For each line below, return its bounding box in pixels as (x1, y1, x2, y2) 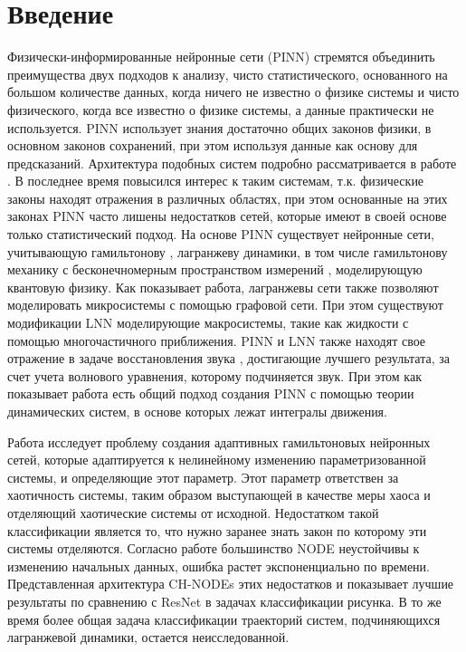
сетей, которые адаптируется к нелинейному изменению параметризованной (7, 450, 426, 469)
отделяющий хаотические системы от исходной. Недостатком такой (7, 503, 379, 522)
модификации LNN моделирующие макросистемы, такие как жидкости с (7, 313, 409, 332)
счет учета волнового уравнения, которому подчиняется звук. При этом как (7, 366, 422, 385)
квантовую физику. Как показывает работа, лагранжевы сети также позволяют (7, 277, 439, 296)
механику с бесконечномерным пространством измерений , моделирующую (7, 260, 423, 279)
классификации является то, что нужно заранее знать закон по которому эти (7, 521, 427, 540)
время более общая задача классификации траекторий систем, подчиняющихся (7, 609, 441, 628)
